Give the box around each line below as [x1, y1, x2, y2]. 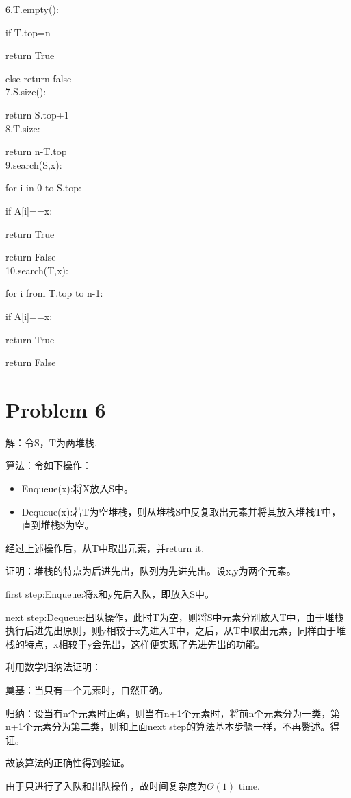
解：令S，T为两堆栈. [5, 435, 97, 449]
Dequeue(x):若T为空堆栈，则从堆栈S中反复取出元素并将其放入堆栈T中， [21, 504, 341, 518]
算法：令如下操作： [5, 458, 92, 472]
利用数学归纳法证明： [5, 660, 101, 674]
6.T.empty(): [5, 2, 59, 16]
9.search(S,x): [5, 157, 62, 171]
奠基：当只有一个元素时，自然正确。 [5, 682, 168, 697]
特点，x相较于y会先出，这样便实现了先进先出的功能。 [24, 636, 265, 651]
